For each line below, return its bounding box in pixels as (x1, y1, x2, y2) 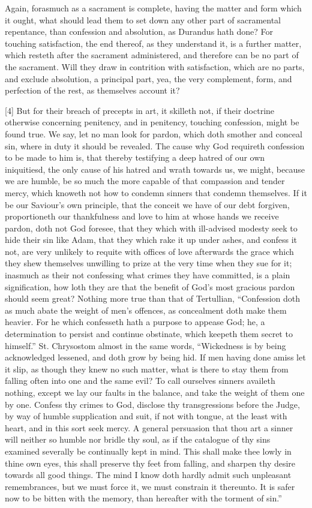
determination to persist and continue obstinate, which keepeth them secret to (5, 327, 293, 340)
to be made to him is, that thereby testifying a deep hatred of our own (5, 151, 265, 164)
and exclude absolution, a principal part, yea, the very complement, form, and (5, 72, 292, 85)
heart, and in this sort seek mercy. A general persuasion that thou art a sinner (5, 421, 293, 434)
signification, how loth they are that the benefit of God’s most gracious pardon (5, 280, 295, 293)
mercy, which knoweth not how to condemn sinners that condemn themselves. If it (5, 186, 307, 199)
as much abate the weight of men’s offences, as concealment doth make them (5, 303, 287, 316)
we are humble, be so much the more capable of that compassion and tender (5, 175, 285, 187)
